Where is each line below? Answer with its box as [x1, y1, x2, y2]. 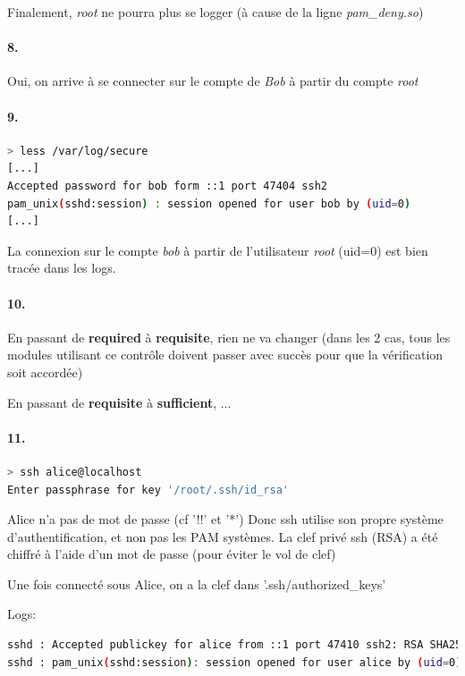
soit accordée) [7, 362, 83, 381]
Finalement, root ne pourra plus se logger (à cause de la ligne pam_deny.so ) [7, 3, 424, 21]
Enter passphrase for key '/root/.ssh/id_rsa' [7, 483, 290, 496]
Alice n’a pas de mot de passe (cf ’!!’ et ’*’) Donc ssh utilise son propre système [7, 510, 444, 528]
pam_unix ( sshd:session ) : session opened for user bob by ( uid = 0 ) [7, 197, 411, 210]
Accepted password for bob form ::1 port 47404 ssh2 [7, 179, 327, 192]
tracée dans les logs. [7, 258, 116, 277]
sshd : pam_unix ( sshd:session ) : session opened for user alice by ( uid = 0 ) [7, 655, 462, 669]
